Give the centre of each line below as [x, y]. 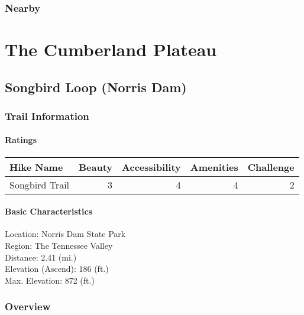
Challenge [271, 167]
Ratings [21, 140]
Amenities [214, 167]
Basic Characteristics [48, 211]
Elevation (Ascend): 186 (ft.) [57, 269]
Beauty [96, 167]
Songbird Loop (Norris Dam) [96, 87]
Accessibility [151, 167]
